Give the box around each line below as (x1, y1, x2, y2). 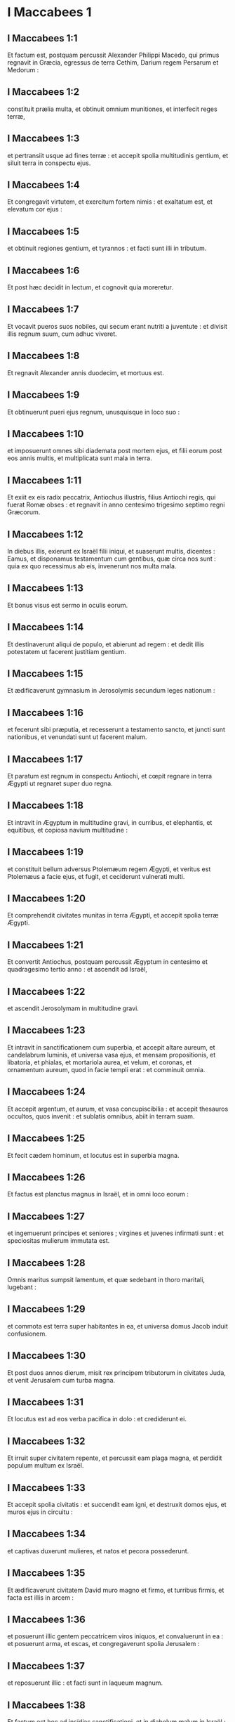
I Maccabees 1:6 (7, 264, 80, 276)
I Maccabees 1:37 (7, 1659, 86, 1672)
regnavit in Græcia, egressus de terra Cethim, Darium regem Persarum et (7, 58, 219, 67)
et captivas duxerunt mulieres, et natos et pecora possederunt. (7, 1546, 189, 1555)
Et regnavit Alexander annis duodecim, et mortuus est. (7, 368, 165, 377)
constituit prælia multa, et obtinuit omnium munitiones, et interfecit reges (7, 105, 217, 113)
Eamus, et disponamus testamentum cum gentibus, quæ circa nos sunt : (7, 554, 216, 563)
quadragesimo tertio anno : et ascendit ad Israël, (7, 965, 147, 974)
